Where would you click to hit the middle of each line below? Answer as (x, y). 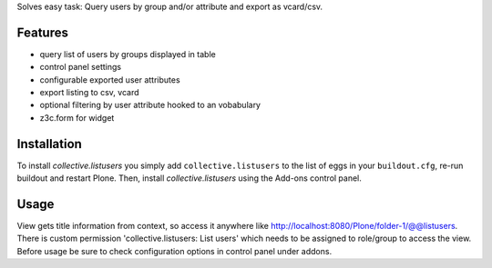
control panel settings (81, 67)
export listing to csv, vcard (89, 93)
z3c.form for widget (77, 117)
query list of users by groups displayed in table (128, 54)
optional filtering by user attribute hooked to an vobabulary (150, 105)
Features (42, 32)
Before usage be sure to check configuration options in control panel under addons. (174, 251)
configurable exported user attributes (110, 79)
